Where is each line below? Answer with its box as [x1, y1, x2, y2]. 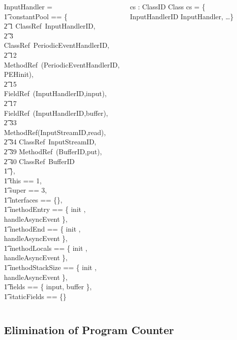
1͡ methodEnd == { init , [4, 223, 81, 234]
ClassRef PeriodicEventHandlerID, [4, 40, 109, 50]
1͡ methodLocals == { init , [4, 242, 88, 253]
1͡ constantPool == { [4, 11, 68, 21]
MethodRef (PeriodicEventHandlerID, [4, 59, 120, 69]
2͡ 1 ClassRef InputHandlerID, [4, 21, 96, 31]
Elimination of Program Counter [4, 322, 174, 337]
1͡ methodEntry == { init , [4, 204, 86, 214]
